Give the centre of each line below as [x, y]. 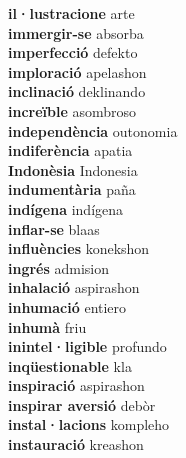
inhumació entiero [67, 306]
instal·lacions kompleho [89, 424]
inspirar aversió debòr [82, 404]
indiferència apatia [70, 150]
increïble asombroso [72, 110]
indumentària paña [72, 189]
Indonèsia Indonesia [73, 169]
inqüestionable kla [70, 365]
